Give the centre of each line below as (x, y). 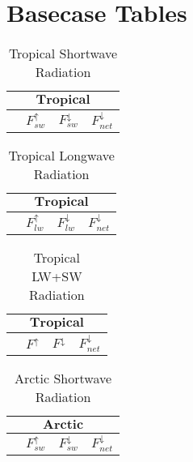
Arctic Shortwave (63, 378)
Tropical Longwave (61, 155)
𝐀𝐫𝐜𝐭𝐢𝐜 (63, 424)
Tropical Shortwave (63, 53)
